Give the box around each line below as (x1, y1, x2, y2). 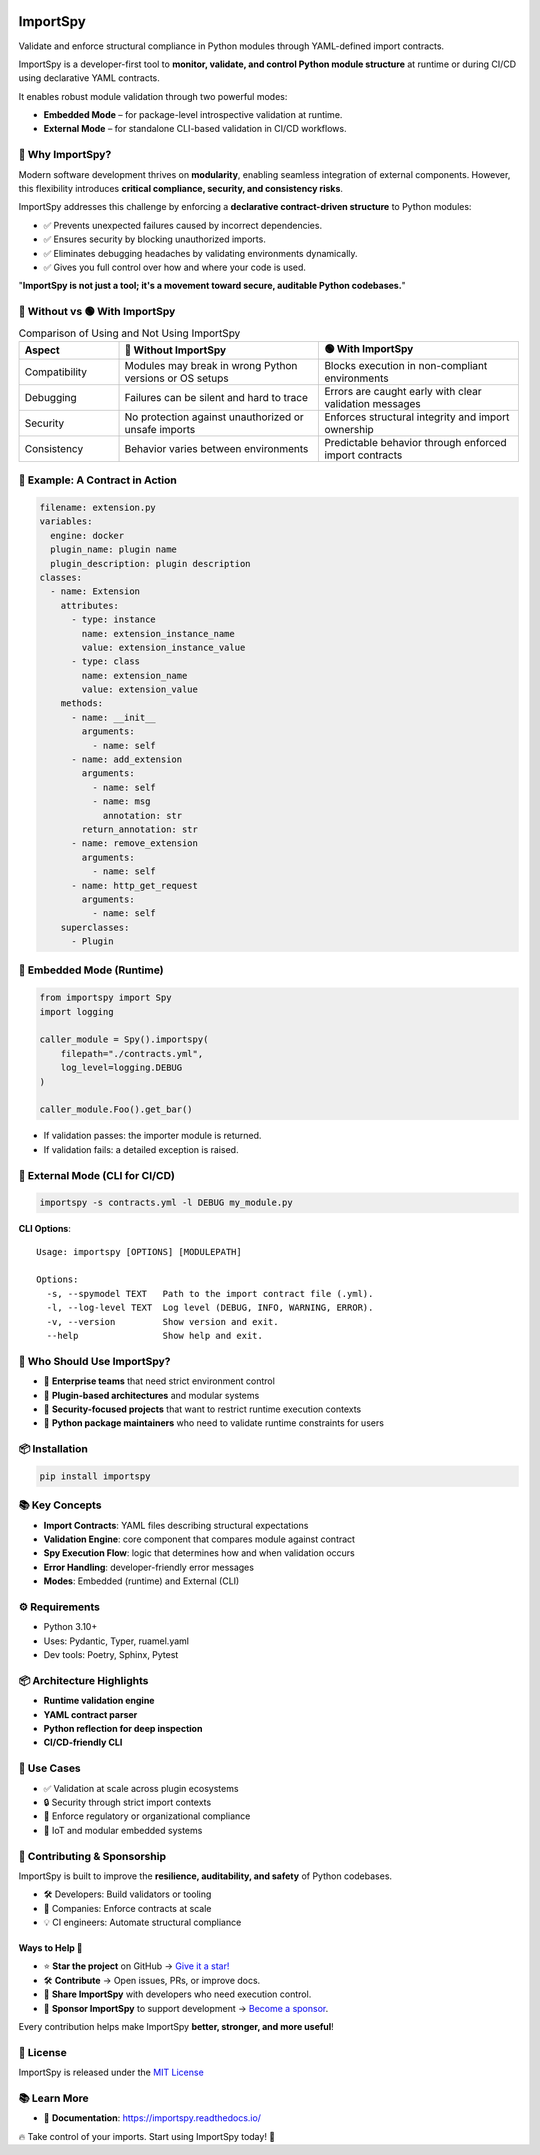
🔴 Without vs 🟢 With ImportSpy (18, 305, 176, 319)
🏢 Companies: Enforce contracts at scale (43, 1902, 212, 1914)
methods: (60, 698, 104, 709)
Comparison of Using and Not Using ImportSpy (18, 326, 241, 340)
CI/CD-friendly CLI (43, 1736, 123, 1749)
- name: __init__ (71, 711, 157, 723)
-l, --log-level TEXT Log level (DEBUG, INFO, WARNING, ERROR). (46, 1302, 374, 1314)
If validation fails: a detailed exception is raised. (43, 1143, 239, 1155)
